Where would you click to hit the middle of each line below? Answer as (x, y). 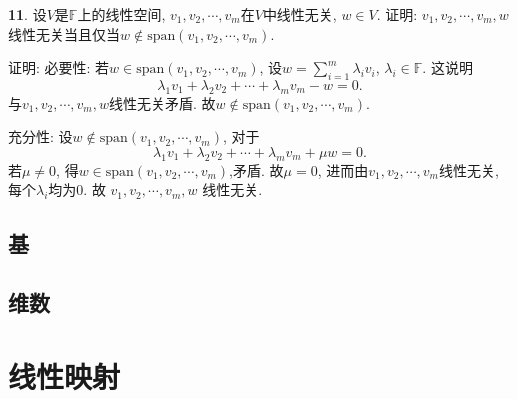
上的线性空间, (121, 14)
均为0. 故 (77, 189)
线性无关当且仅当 (64, 33)
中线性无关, (299, 14)
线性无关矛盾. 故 (162, 102)
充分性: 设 (40, 136)
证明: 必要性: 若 (59, 67)
